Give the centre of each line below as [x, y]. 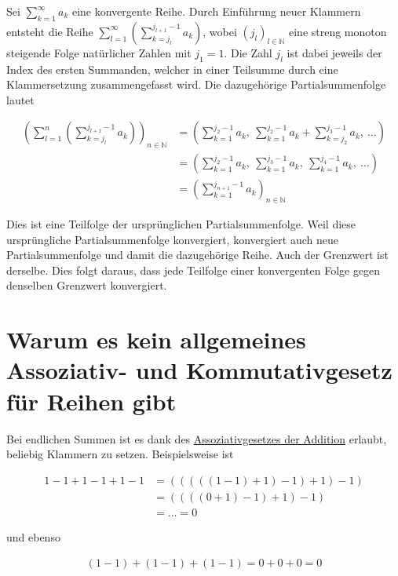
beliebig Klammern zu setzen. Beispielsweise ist [120, 454]
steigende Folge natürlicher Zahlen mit [99, 52]
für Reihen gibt [91, 401]
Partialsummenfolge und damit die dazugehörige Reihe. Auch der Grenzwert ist [197, 255]
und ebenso [33, 536]
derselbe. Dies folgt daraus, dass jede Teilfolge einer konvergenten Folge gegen [194, 270]
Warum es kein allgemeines [156, 339]
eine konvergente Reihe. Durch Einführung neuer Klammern [216, 11]
